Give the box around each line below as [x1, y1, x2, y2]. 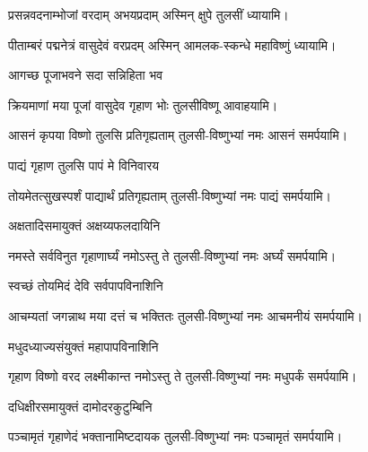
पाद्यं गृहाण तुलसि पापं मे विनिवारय [8, 155, 159, 174]
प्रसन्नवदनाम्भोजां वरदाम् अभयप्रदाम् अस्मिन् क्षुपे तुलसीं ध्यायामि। [8, 5, 289, 23]
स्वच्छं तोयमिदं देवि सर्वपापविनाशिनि [8, 276, 163, 295]
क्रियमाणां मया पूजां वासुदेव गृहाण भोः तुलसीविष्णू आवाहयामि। [8, 95, 278, 114]
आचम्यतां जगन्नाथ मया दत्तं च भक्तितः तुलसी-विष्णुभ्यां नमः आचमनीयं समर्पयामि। [8, 306, 363, 325]
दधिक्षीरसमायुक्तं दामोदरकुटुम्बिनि [8, 396, 153, 415]
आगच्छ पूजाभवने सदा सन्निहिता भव [8, 65, 163, 84]
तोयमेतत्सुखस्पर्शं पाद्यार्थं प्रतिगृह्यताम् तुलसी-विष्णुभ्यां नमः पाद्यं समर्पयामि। [8, 186, 331, 204]
